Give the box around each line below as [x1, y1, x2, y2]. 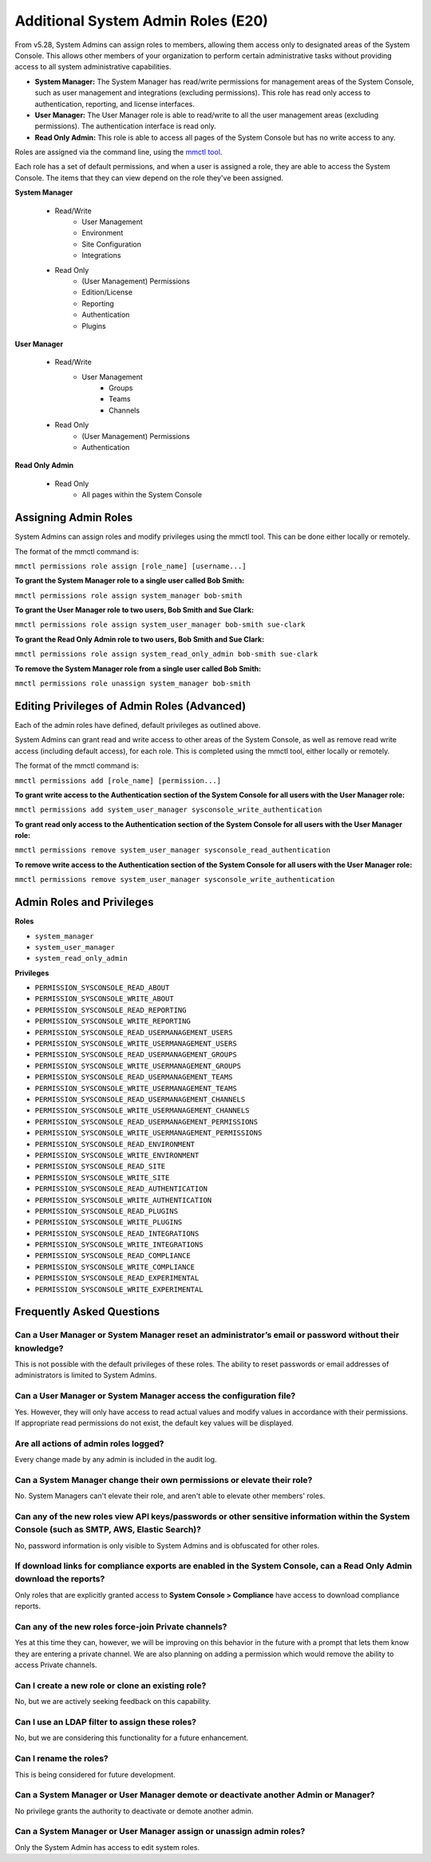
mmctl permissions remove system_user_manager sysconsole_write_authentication [14, 875, 335, 884]
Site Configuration [81, 239, 142, 249]
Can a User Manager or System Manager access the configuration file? [14, 1390, 296, 1401]
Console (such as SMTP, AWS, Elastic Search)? [14, 1524, 201, 1536]
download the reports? [14, 1573, 105, 1584]
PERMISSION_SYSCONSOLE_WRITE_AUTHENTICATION [34, 1196, 212, 1204]
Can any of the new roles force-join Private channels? [14, 1621, 227, 1632]
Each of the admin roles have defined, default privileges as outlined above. [14, 720, 261, 729]
